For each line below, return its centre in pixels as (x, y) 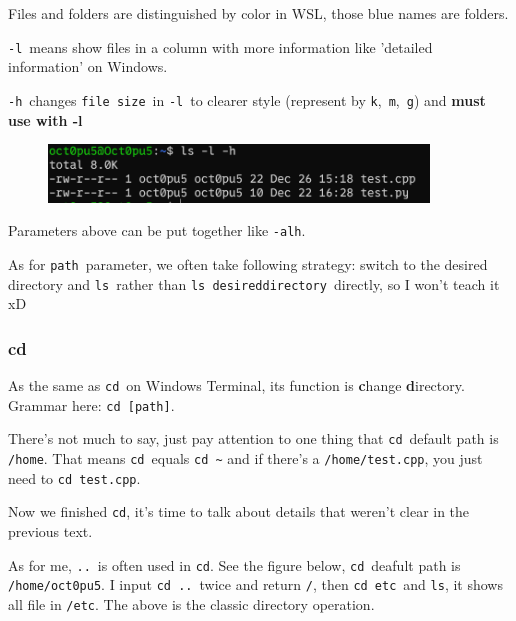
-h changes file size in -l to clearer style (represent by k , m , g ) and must (247, 99)
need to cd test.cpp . (74, 477)
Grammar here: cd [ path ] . (91, 404)
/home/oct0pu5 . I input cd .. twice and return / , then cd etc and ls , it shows (255, 584)
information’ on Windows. (88, 66)
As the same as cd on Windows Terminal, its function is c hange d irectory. (236, 384)
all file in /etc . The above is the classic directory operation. (191, 603)
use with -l (45, 119)
